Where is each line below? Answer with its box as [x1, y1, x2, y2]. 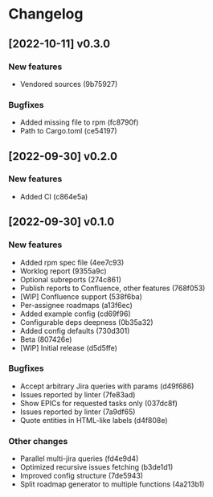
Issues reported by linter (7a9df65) [19, 407, 136, 417]
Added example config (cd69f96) [19, 309, 131, 318]
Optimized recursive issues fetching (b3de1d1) [19, 462, 174, 472]
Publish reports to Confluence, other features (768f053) [19, 283, 206, 293]
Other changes [8, 435, 68, 446]
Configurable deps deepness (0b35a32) [19, 317, 154, 327]
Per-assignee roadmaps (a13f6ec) [19, 300, 133, 310]
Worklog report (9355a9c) [19, 266, 107, 276]
